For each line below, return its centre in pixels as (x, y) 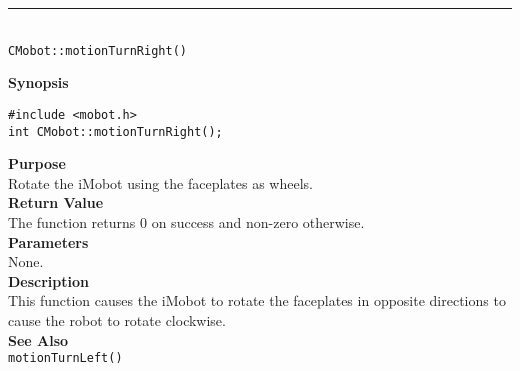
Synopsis (38, 82)
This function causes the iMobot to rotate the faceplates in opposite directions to (257, 300)
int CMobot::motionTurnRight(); (115, 131)
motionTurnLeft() (65, 358)
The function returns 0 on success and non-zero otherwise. (186, 221)
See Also (38, 339)
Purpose (37, 163)
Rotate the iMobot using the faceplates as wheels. (160, 182)
